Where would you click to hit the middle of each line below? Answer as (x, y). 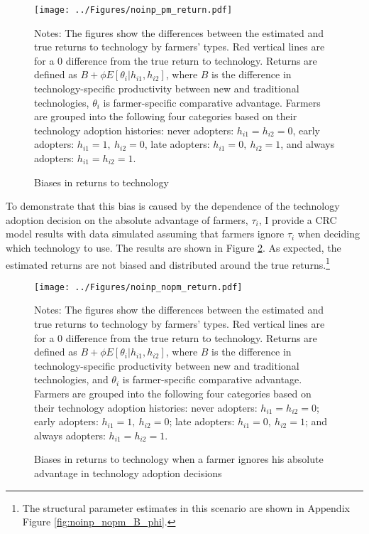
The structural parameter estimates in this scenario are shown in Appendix (186, 507)
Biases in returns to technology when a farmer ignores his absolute (179, 459)
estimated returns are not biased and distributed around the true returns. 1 (168, 263)
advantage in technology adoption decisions (128, 473)
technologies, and (71, 379)
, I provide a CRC (298, 219)
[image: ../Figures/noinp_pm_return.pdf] (133, 10)
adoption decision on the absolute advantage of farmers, (127, 219)
